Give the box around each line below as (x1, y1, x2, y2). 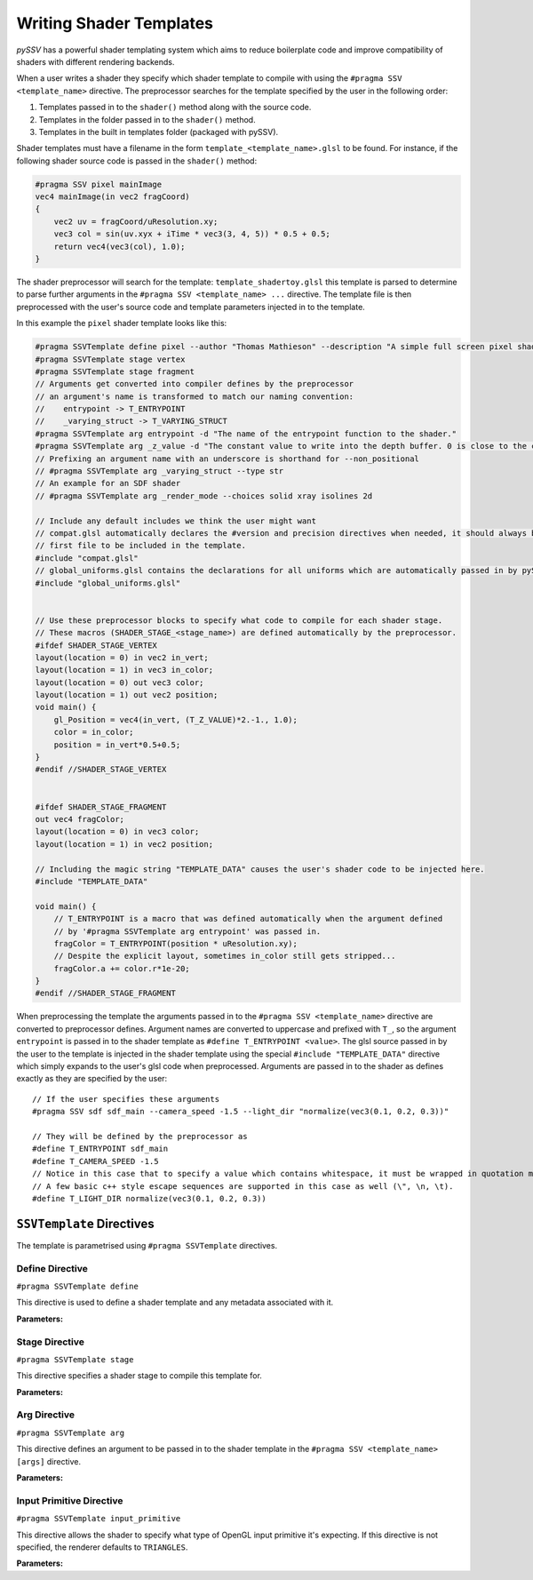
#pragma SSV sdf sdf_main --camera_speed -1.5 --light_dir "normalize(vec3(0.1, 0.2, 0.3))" (32, 1106, 449, 1117)
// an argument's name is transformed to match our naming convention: (35, 391, 354, 402)
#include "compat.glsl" (35, 553, 139, 563)
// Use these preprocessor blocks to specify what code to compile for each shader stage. (35, 615, 443, 626)
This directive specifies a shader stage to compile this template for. (16, 1370, 262, 1381)
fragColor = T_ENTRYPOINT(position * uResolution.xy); (53, 938, 298, 948)
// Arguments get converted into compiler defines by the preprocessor (35, 379, 354, 389)
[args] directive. (16, 1456, 82, 1466)
